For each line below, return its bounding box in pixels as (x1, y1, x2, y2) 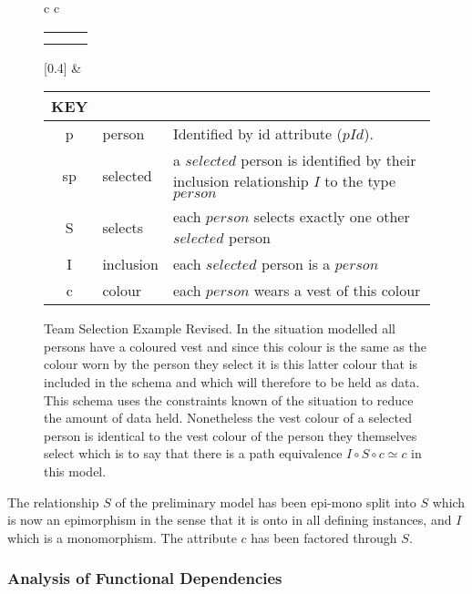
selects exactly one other (253, 206, 410, 228)
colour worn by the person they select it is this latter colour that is (44, 354, 418, 374)
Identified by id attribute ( (172, 123, 343, 145)
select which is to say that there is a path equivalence (44, 444, 343, 463)
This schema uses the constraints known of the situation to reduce (44, 390, 414, 409)
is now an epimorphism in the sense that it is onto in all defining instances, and (7, 510, 452, 529)
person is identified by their (241, 149, 416, 171)
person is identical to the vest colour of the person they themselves (44, 425, 417, 445)
